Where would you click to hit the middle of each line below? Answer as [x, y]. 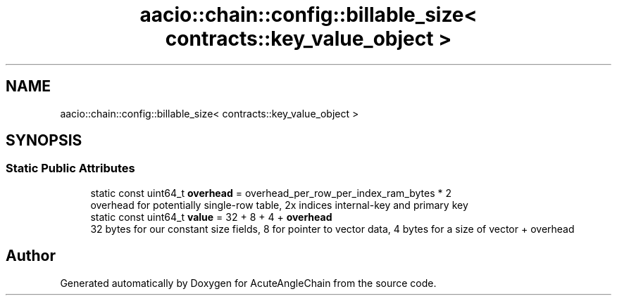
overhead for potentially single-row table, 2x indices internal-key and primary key [279, 205]
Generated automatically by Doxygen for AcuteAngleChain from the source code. [248, 283]
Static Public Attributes [70, 168]
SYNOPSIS [44, 141]
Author [31, 256]
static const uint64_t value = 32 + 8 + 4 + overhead [211, 217]
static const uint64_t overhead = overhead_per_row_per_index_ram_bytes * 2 [271, 193]
